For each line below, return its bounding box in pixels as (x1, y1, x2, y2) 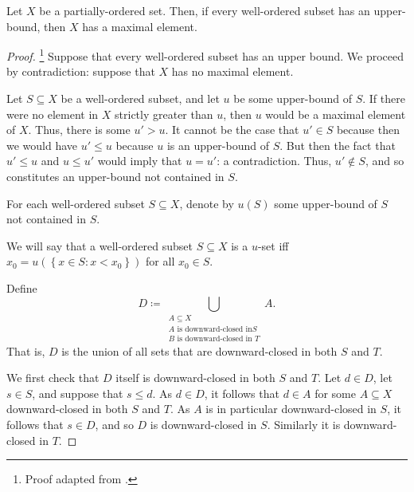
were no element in (6, 105, 99, 122)
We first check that (6, 369, 100, 386)
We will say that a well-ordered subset (6, 237, 193, 254)
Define (6, 279, 37, 296)
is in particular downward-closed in (205, 400, 377, 417)
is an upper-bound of (166, 136, 269, 153)
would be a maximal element (265, 105, 406, 122)
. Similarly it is (267, 415, 341, 432)
